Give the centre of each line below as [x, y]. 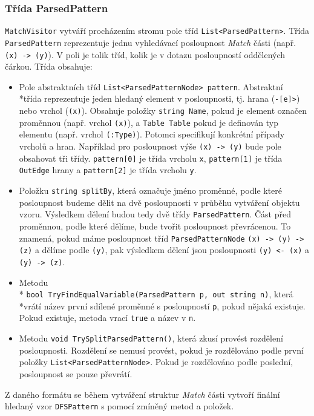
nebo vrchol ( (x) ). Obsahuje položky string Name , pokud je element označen [163, 111]
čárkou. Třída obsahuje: [49, 66]
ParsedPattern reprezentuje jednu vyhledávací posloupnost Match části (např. [151, 42]
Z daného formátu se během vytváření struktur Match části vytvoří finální [142, 394]
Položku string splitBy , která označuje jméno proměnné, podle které [151, 190]
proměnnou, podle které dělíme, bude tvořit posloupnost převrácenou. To [155, 226]
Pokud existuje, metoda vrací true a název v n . [107, 318]
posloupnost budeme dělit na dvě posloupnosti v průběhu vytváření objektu [159, 202]
